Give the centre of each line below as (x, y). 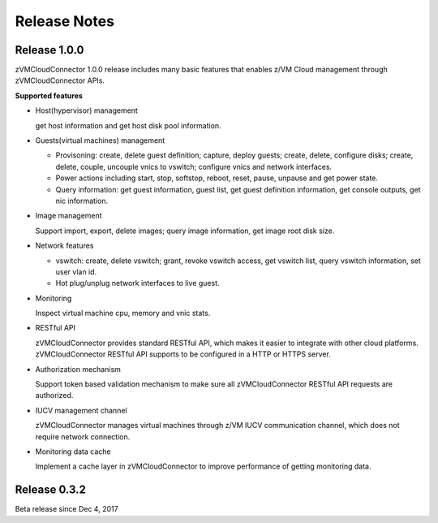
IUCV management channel (81, 410)
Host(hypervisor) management (86, 110)
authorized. (54, 395)
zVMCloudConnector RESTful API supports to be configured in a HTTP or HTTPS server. (183, 354)
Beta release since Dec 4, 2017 (67, 509)
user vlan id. (76, 271)
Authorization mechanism (78, 369)
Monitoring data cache (73, 452)
